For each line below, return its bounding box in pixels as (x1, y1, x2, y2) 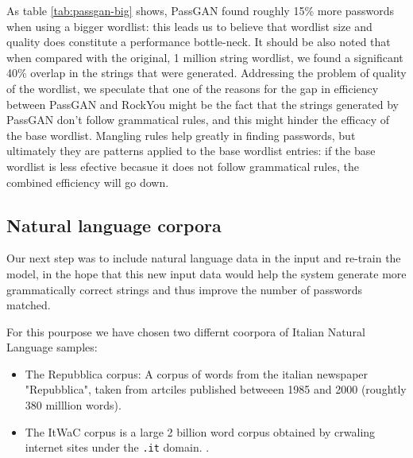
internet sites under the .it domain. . (25, 439, 210, 456)
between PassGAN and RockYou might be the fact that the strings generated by (6, 95, 399, 112)
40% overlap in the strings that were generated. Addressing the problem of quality (6, 64, 407, 81)
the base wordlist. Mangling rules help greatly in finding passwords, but (6, 126, 356, 143)
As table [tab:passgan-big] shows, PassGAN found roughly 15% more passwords (6, 2, 395, 18)
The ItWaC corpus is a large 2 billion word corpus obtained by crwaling (25, 423, 376, 440)
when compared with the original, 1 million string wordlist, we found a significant (6, 49, 403, 65)
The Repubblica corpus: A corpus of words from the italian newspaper (25, 365, 369, 382)
